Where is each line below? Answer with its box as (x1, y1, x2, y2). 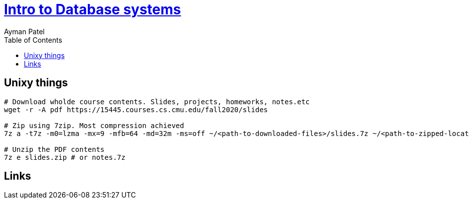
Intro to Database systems (4, 1, 181, 18)
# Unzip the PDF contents (4, 145, 105, 153)
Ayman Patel (4, 27, 45, 36)
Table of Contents (4, 35, 63, 44)
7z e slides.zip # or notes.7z (4, 153, 126, 161)
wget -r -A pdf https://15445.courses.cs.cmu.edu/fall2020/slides (4, 105, 268, 114)
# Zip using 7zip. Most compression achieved (4, 121, 184, 130)
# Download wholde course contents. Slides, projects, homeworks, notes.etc (4, 97, 310, 106)
